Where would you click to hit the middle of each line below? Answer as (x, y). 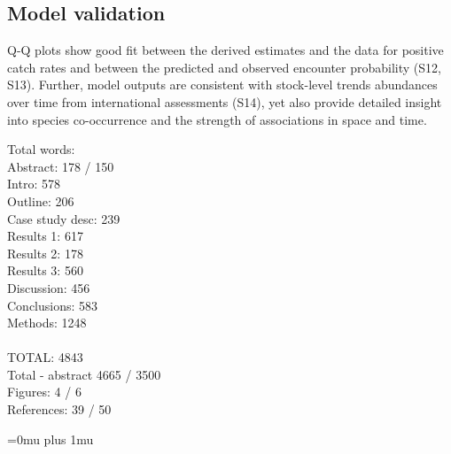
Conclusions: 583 (53, 305)
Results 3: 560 (45, 270)
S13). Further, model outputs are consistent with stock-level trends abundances (222, 85)
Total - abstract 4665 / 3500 (84, 374)
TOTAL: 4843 (45, 357)
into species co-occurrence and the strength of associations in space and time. (217, 119)
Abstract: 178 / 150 (61, 166)
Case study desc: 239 (64, 218)
